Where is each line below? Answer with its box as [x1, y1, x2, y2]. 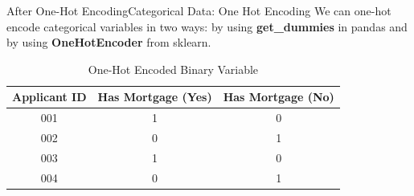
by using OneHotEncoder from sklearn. [6, 34, 211, 51]
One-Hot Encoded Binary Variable [88, 60, 259, 77]
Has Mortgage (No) [223, 88, 334, 105]
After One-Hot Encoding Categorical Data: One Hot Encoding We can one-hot [6, 2, 391, 18]
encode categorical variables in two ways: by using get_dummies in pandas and [6, 18, 408, 35]
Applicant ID [12, 88, 87, 105]
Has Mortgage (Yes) [97, 88, 212, 105]
